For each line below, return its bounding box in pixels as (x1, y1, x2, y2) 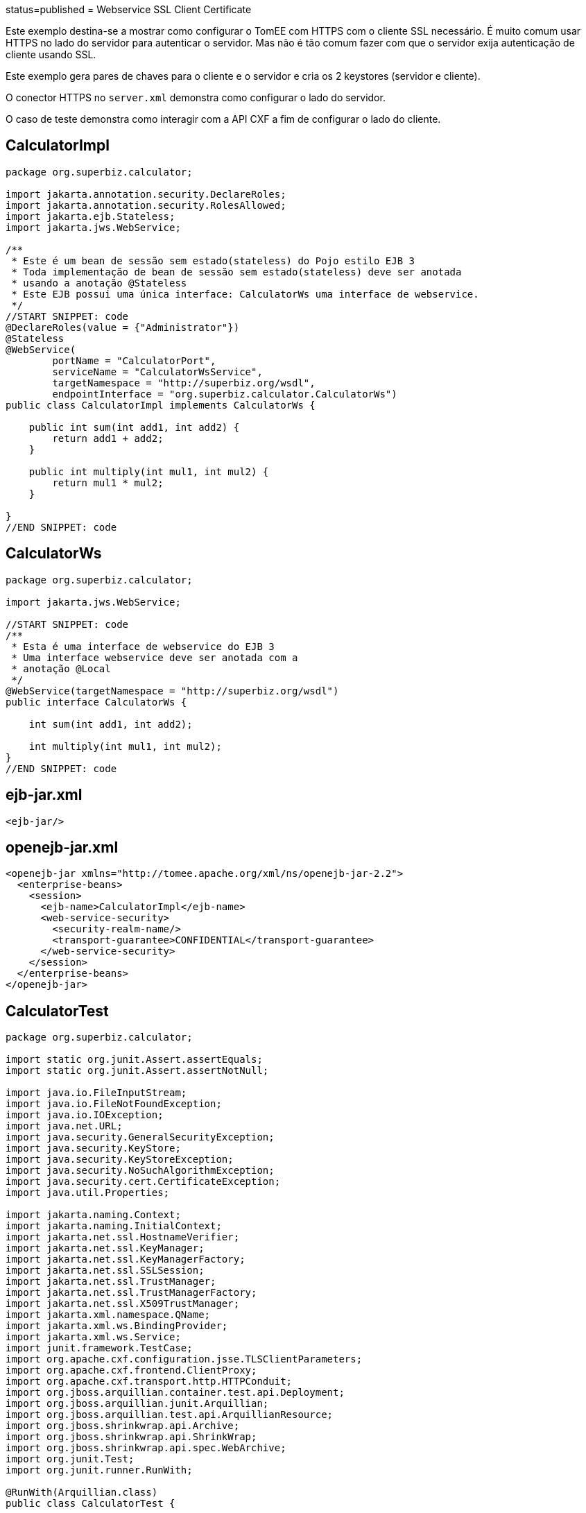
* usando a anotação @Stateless (11, 277, 187, 289)
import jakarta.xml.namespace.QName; (6, 1309, 211, 1321)
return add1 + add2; (52, 432, 164, 444)
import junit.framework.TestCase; (6, 1342, 193, 1354)
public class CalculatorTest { (6, 1498, 175, 1510)
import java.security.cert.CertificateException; (6, 1176, 281, 1188)
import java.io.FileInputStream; (6, 1087, 187, 1099)
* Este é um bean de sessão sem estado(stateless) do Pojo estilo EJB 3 (11, 255, 415, 266)
